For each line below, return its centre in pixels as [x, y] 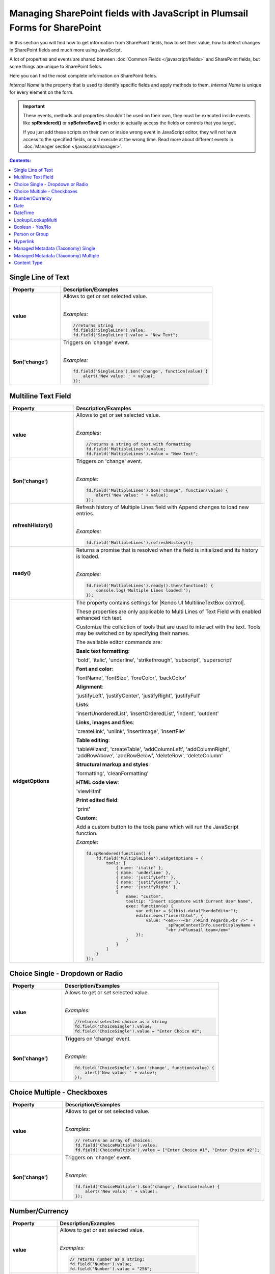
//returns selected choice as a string [121, 1022]
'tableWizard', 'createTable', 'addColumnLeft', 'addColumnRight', [153, 749]
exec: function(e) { [149, 906]
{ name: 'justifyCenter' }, [148, 882]
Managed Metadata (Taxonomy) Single [55, 248]
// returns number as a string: [107, 1259]
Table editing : [93, 740]
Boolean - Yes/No [33, 227]
